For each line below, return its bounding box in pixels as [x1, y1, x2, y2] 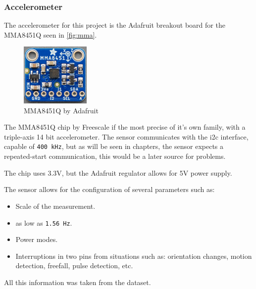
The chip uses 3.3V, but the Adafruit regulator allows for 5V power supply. [4, 167, 232, 178]
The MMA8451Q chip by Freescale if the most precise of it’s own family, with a [4, 122, 246, 132]
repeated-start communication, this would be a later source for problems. [4, 151, 226, 161]
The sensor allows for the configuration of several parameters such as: [4, 184, 215, 194]
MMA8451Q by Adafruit [24, 105, 99, 115]
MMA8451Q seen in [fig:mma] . [4, 29, 97, 40]
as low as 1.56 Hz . [15, 217, 72, 228]
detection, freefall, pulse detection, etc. [15, 260, 133, 271]
